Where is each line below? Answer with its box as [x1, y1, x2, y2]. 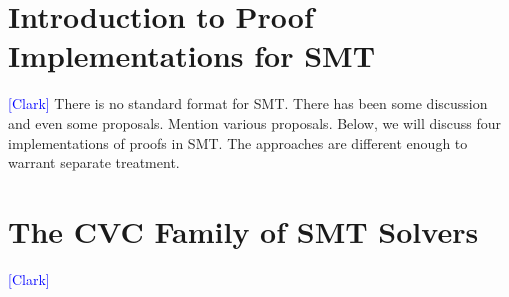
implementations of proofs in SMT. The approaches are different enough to [8, 132, 468, 153]
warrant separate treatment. [8, 152, 180, 173]
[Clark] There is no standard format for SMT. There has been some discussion [8, 93, 488, 114]
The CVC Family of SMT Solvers [8, 210, 479, 251]
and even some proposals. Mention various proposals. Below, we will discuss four [8, 112, 501, 133]
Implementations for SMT [8, 35, 376, 76]
